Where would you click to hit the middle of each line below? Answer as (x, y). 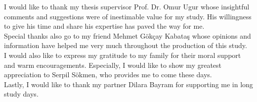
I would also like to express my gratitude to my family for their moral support (123, 55)
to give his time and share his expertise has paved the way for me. (104, 26)
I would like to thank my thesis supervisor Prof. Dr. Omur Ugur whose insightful (127, 6)
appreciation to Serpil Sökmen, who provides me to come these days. (108, 75)
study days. (21, 94)
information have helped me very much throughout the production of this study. (126, 45)
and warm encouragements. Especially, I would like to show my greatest (113, 65)
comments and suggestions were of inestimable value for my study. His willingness (128, 16)
